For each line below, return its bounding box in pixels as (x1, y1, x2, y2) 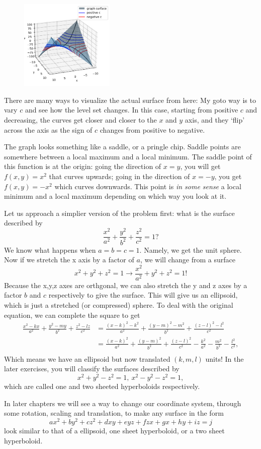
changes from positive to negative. (100, 124, 205, 135)
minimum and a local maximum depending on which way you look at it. (4, 191, 227, 201)
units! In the (205, 353, 244, 364)
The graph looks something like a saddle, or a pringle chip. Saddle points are (4, 141, 241, 152)
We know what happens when (4, 244, 96, 255)
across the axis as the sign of (4, 124, 93, 135)
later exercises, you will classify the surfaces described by (4, 363, 180, 374)
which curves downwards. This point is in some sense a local (54, 181, 241, 191)
